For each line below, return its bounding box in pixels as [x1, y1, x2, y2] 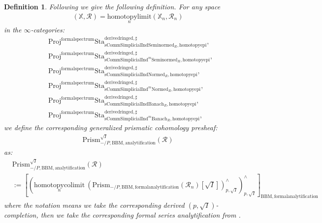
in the [4, 24, 22, 34]
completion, [4, 210, 38, 220]
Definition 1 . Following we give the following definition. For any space [4, 1, 221, 11]
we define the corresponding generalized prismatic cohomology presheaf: [4, 122, 218, 133]
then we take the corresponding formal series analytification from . [40, 210, 241, 220]
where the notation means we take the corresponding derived [4, 200, 185, 210]
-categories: [31, 24, 64, 34]
